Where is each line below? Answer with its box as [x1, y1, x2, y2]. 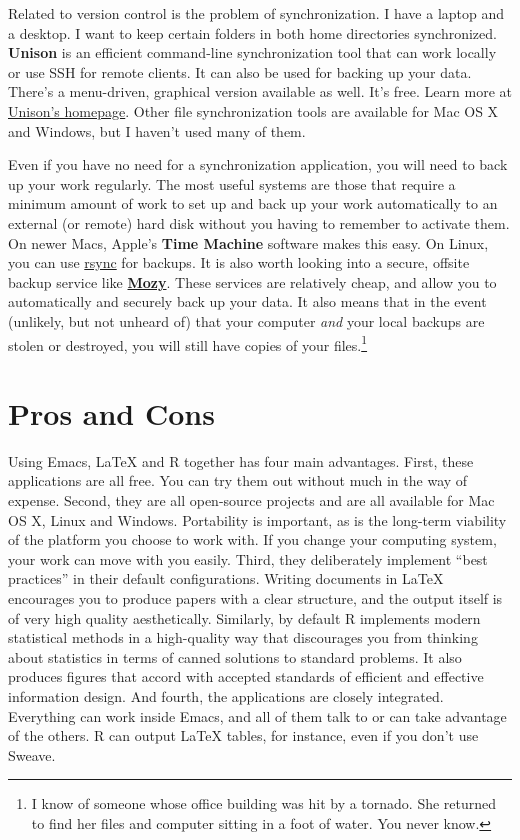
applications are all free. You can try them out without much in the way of [8, 470, 468, 491]
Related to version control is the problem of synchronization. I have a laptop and [8, 3, 505, 23]
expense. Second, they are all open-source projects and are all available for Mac [8, 490, 495, 511]
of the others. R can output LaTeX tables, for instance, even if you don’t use [8, 725, 479, 746]
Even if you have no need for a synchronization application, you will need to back [8, 154, 508, 175]
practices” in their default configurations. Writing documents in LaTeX [8, 568, 444, 589]
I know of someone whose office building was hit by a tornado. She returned [31, 793, 497, 814]
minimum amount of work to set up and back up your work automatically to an [8, 193, 498, 214]
